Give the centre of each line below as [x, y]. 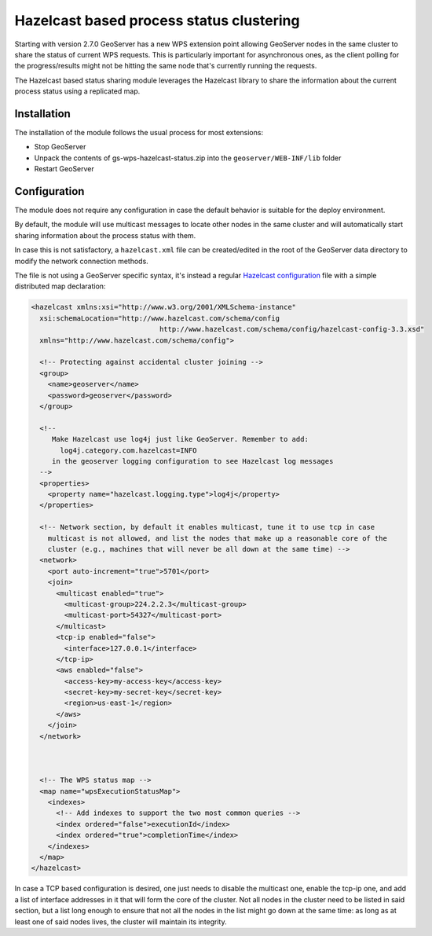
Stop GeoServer [60, 147]
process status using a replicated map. [77, 91]
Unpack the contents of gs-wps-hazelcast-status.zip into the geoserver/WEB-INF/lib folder [188, 158]
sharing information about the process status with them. [105, 235]
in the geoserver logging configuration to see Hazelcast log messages [192, 461]
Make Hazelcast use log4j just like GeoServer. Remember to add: [180, 439]
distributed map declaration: [60, 286]
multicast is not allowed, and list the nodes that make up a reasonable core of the [218, 538]
